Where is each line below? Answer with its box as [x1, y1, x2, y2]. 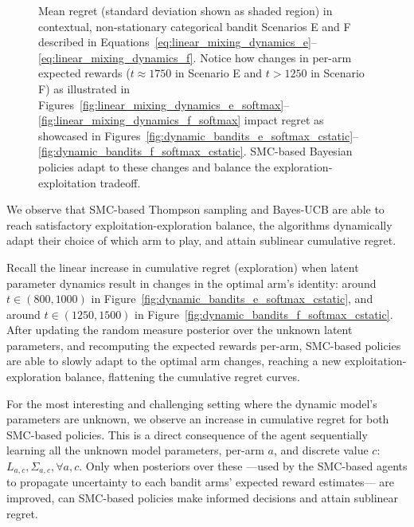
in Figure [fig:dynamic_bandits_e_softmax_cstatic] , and [91, 290, 373, 307]
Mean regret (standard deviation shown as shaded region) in [38, 2, 333, 18]
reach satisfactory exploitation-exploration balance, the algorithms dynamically [6, 216, 393, 233]
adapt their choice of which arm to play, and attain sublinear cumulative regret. [6, 232, 396, 249]
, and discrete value [273, 442, 369, 458]
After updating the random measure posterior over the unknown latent [6, 321, 353, 338]
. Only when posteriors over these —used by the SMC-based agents [79, 458, 408, 474]
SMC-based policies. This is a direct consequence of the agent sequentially [6, 426, 368, 442]
